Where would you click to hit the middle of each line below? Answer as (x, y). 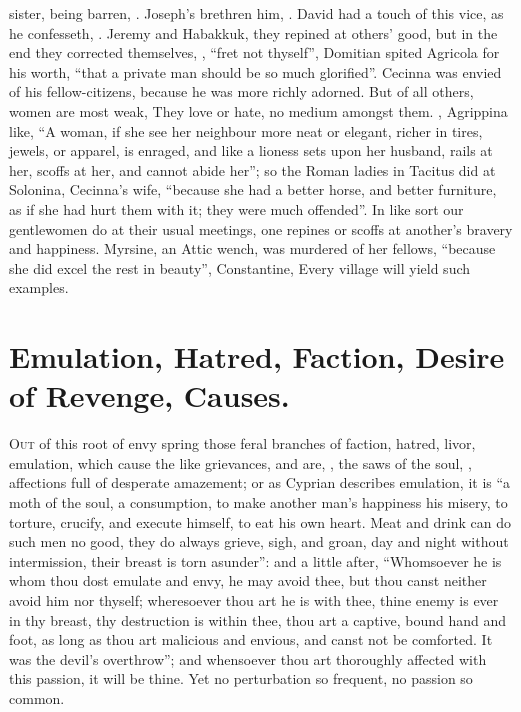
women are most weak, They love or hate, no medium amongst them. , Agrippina (258, 110)
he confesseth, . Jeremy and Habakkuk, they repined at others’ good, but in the (253, 32)
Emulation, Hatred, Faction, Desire (257, 356)
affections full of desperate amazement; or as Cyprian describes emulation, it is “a (260, 482)
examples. (39, 287)
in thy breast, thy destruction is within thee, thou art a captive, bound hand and (258, 619)
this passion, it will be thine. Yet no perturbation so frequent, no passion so (241, 678)
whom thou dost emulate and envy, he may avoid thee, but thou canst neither (248, 580)
